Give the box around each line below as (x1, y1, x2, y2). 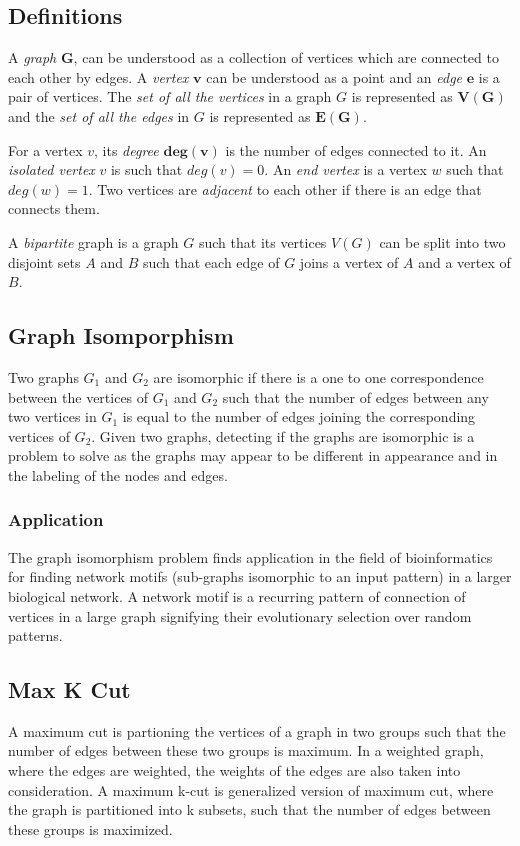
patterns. (8, 625, 63, 646)
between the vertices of (8, 386, 149, 407)
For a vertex (8, 139, 83, 160)
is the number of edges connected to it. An (225, 139, 487, 160)
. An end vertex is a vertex (264, 159, 427, 180)
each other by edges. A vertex (8, 66, 189, 87)
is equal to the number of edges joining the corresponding (122, 406, 476, 427)
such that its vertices (198, 231, 327, 252)
